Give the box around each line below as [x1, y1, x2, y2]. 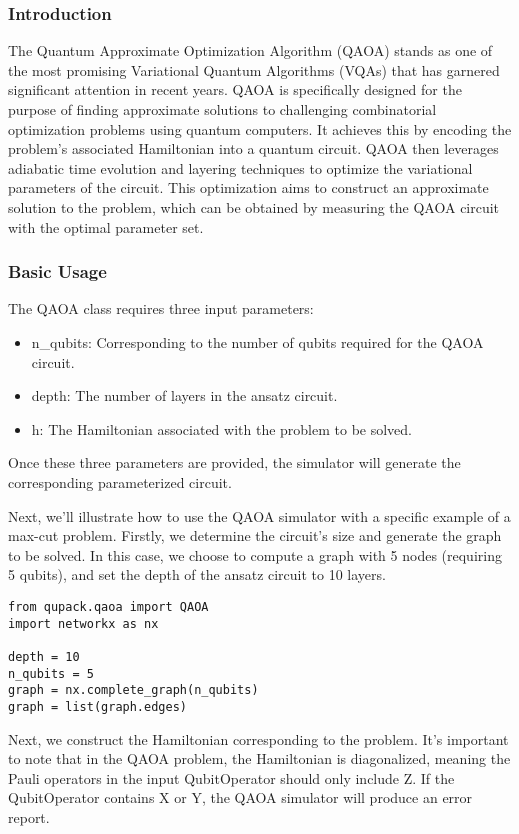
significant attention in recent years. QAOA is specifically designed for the [8, 79, 462, 100]
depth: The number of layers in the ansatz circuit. [31, 385, 338, 406]
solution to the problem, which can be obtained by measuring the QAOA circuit [8, 196, 500, 217]
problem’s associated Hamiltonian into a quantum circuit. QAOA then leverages [8, 138, 499, 159]
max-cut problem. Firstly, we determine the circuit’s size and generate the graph [8, 525, 502, 546]
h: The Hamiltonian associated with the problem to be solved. [31, 418, 413, 439]
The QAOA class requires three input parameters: [8, 298, 314, 319]
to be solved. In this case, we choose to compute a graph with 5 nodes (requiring [8, 544, 502, 565]
